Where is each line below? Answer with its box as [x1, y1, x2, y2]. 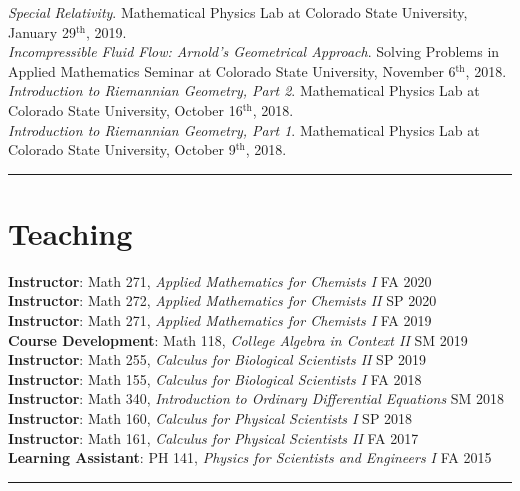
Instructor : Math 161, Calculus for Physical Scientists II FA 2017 [8, 427, 419, 448]
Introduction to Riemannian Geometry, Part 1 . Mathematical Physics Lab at [8, 119, 480, 140]
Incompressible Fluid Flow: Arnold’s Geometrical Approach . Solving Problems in [8, 41, 500, 62]
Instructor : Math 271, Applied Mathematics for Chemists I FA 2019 [8, 310, 432, 331]
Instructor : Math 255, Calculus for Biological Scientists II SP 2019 [8, 349, 427, 370]
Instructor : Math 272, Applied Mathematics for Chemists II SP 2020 [8, 290, 437, 311]
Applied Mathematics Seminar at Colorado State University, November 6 [8, 60, 456, 81]
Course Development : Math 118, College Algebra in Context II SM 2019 [8, 329, 468, 350]
